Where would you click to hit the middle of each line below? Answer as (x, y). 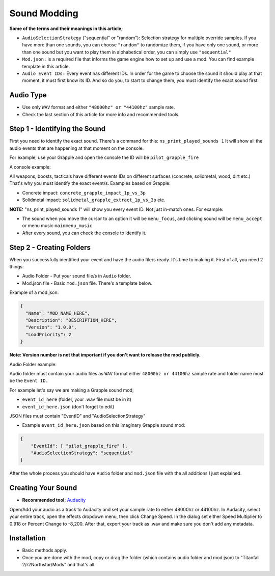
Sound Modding (44, 13)
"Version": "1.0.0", (51, 327)
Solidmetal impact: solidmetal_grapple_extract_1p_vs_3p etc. (94, 200)
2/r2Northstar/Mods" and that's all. (59, 565)
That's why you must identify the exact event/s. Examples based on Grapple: (90, 183)
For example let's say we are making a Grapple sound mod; (72, 390)
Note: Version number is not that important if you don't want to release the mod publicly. (105, 355)
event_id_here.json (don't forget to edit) (68, 406)
